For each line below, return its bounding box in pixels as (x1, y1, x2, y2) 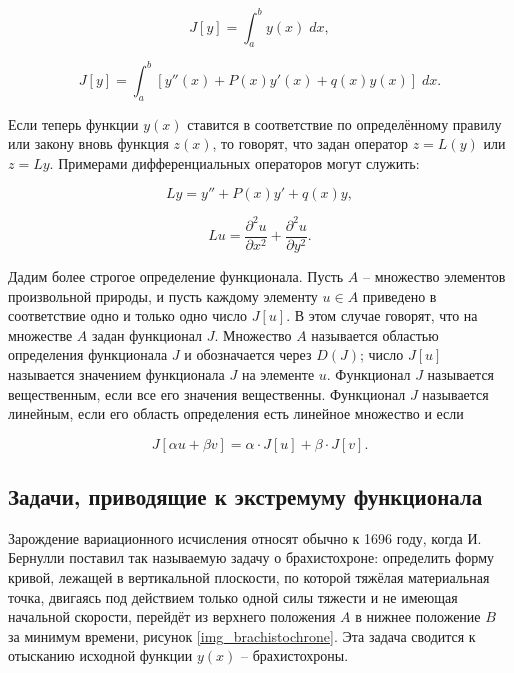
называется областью (311, 324, 439, 345)
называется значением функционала (8, 363, 225, 384)
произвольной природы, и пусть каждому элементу (8, 285, 318, 306)
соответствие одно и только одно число (8, 305, 247, 326)
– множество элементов (363, 265, 506, 286)
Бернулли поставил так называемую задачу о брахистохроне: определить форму (8, 547, 495, 568)
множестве (8, 324, 73, 345)
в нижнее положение (355, 606, 481, 627)
